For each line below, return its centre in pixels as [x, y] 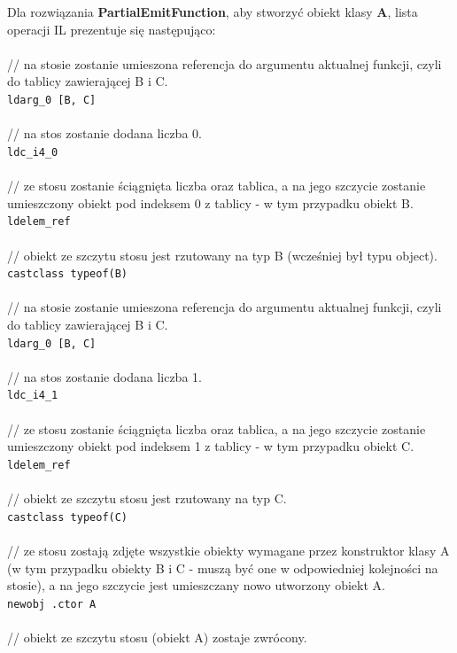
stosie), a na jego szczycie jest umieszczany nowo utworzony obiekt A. [196, 585]
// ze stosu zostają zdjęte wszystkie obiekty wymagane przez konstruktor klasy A [228, 550]
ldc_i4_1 [33, 396]
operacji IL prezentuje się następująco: [112, 29]
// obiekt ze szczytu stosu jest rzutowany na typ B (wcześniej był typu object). [222, 255]
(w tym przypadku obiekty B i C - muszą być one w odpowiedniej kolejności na [223, 567]
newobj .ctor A [52, 604]
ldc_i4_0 [33, 152]
